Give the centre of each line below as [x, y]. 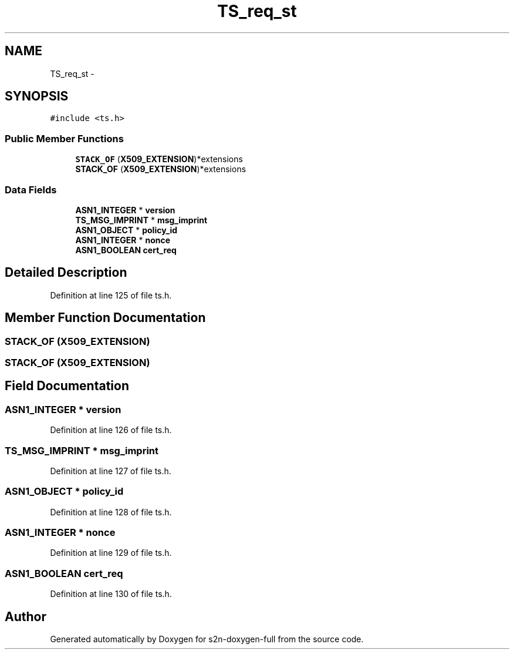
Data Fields [31, 190]
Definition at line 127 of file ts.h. [111, 471]
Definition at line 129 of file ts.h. [111, 553]
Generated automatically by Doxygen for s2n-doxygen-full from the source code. [207, 639]
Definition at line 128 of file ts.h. [111, 512]
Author [26, 616]
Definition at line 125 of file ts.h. [111, 295]
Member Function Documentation [105, 318]
